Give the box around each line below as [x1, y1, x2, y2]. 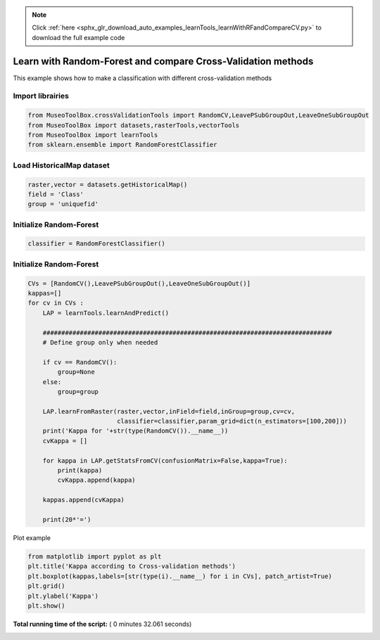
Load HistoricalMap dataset [13, 160, 110, 170]
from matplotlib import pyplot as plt [27, 552, 162, 561]
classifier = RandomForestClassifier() [27, 240, 165, 248]
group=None [57, 368, 95, 376]
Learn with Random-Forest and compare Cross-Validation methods [13, 55, 314, 67]
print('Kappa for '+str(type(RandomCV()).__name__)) [42, 427, 229, 435]
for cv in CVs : [27, 299, 84, 307]
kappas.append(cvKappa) [42, 496, 125, 504]
